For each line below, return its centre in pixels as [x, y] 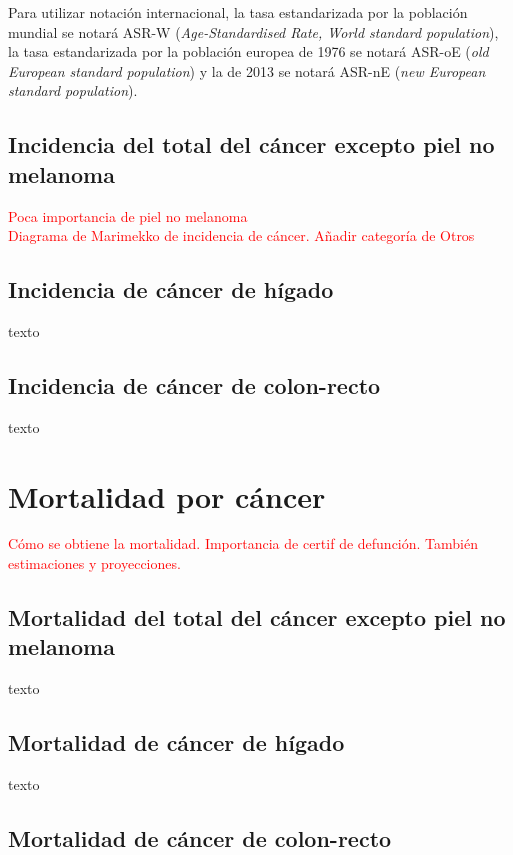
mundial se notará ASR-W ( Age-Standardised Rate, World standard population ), [253, 31]
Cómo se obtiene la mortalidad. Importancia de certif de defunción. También [243, 543]
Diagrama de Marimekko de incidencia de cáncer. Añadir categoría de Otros [241, 235]
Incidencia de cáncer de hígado [171, 289]
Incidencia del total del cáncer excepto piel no [251, 144]
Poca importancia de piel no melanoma [128, 215]
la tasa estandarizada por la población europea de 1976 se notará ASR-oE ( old [248, 51]
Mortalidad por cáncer [167, 495]
